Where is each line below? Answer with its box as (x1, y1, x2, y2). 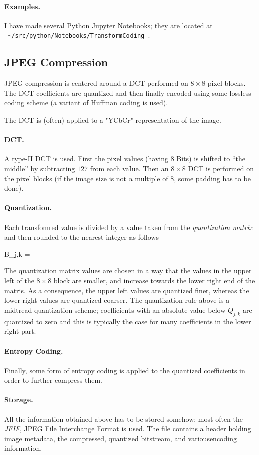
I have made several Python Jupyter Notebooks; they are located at (4, 20, 213, 30)
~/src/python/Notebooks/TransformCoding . (8, 30, 150, 40)
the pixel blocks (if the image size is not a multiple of (4, 173, 168, 183)
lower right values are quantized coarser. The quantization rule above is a (4, 295, 230, 305)
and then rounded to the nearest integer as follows (4, 232, 159, 242)
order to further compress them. (4, 375, 102, 385)
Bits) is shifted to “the (176, 153, 246, 164)
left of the (4, 275, 34, 285)
